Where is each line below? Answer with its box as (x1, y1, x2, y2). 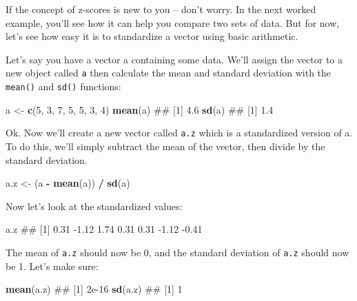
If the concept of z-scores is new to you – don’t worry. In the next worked (6, 2, 316, 16)
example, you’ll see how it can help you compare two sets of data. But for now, (6, 15, 340, 30)
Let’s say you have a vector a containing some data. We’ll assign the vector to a (6, 52, 343, 66)
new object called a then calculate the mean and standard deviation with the (6, 65, 331, 80)
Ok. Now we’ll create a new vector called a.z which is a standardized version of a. (6, 125, 353, 140)
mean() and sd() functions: (6, 79, 121, 94)
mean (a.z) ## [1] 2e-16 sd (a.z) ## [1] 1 (6, 282, 183, 296)
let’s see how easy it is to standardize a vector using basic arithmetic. (6, 29, 298, 43)
